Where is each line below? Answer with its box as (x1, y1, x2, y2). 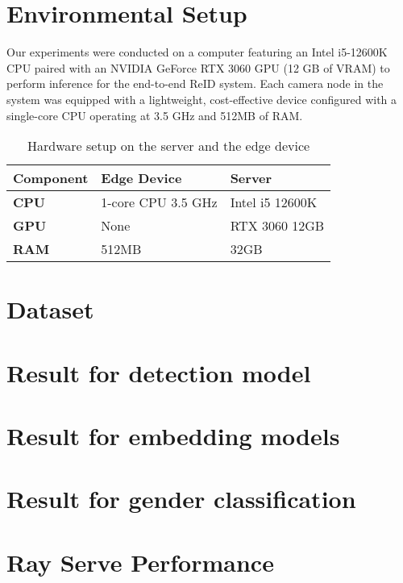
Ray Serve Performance (6, 545, 274, 578)
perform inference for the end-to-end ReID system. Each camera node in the (6, 75, 384, 92)
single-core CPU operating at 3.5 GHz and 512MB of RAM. (6, 106, 303, 123)
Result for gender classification (6, 482, 356, 515)
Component (13, 169, 89, 188)
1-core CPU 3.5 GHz (101, 193, 218, 212)
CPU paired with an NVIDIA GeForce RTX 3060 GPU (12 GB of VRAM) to (6, 59, 390, 76)
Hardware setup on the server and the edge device (27, 136, 310, 156)
